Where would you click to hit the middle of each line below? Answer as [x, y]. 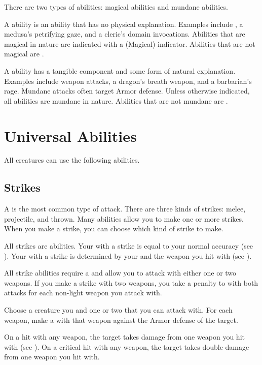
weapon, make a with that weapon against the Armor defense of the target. [121, 320]
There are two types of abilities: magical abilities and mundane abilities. [116, 7]
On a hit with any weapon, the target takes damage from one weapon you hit [124, 337]
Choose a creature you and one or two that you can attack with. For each [118, 310]
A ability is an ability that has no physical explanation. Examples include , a [124, 24]
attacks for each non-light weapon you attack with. [83, 293]
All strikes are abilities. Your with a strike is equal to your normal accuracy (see [129, 246]
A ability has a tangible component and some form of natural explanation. [120, 70]
